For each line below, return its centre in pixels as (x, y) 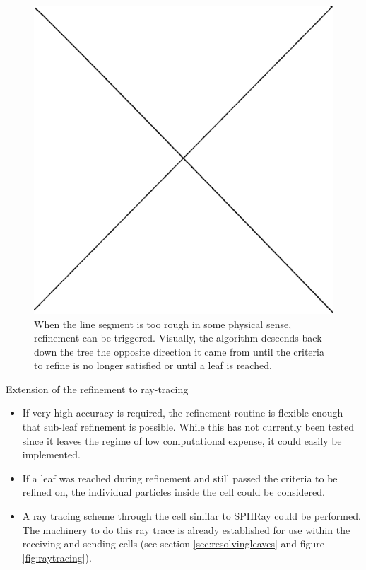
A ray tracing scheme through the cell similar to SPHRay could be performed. (191, 516)
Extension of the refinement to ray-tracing (97, 389)
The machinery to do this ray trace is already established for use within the (186, 529)
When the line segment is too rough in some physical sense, (163, 324)
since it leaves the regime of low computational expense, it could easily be (182, 440)
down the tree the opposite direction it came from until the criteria (179, 351)
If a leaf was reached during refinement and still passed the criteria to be (180, 478)
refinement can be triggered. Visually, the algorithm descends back (178, 338)
